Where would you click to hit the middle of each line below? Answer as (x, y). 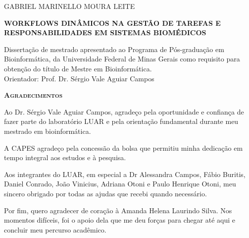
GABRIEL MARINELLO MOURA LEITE (70, 6)
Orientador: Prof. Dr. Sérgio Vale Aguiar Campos (79, 78)
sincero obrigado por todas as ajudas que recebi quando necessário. (105, 193)
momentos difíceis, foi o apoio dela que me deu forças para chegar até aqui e (120, 220)
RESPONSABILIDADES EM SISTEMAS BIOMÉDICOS (105, 32)
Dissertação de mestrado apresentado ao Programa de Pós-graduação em (114, 49)
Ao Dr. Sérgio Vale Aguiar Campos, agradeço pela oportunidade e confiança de (124, 111)
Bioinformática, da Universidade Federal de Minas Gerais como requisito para (122, 59)
